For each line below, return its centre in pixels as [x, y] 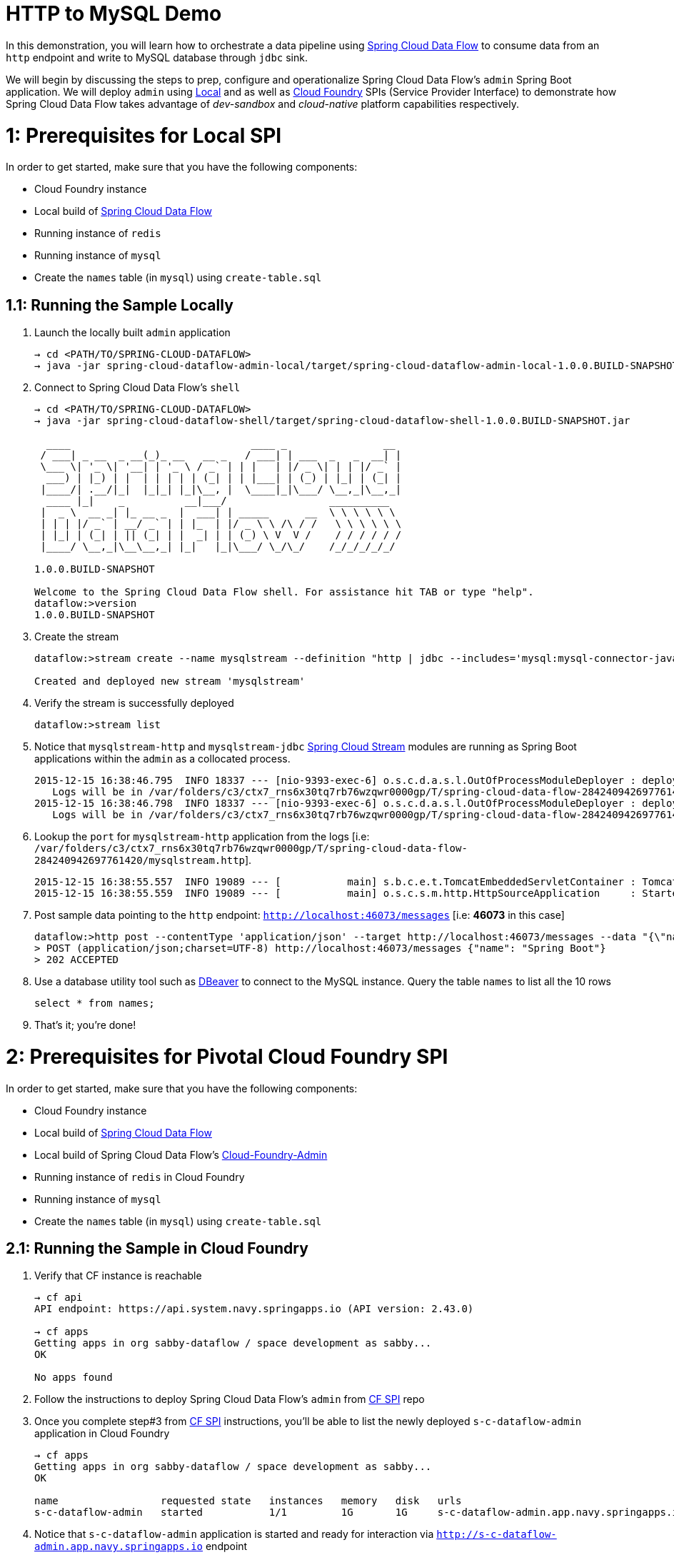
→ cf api [59, 1298]
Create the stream [77, 637]
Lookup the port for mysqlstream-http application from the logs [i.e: [202, 837]
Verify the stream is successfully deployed [134, 703]
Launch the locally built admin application [132, 333]
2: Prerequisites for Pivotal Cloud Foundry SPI [227, 1056]
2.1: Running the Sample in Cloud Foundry [157, 1249]
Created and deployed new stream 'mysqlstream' [170, 681]
